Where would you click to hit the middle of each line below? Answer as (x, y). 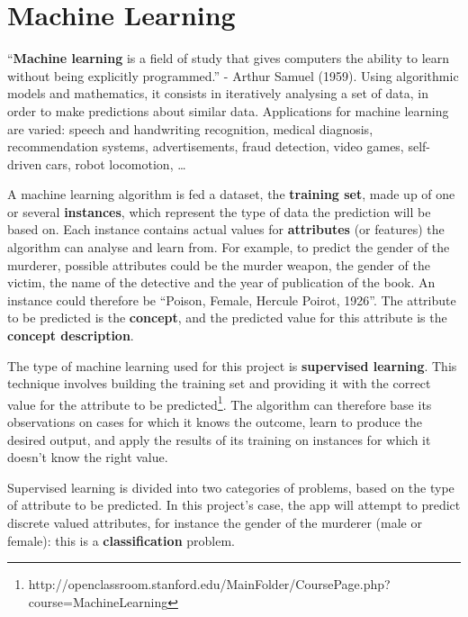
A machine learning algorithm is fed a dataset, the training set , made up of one (231, 194)
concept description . (71, 336)
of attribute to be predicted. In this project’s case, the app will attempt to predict (234, 505)
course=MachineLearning (98, 601)
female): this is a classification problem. (121, 540)
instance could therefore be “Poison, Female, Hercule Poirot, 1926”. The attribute (232, 299)
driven (25, 163)
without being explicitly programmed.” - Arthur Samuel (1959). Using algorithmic (233, 75)
